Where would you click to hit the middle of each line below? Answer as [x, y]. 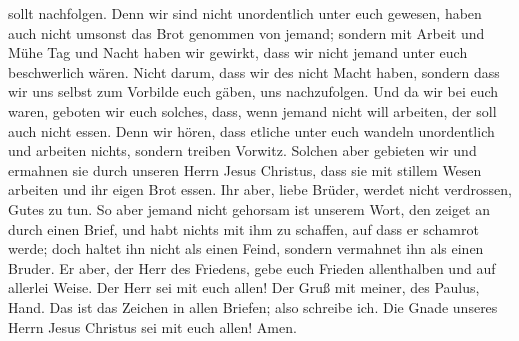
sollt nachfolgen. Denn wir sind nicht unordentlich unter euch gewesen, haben [245, 13]
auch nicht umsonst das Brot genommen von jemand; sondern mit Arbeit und [246, 32]
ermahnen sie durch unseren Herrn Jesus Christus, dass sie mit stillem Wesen [245, 169]
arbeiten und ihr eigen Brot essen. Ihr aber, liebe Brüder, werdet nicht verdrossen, [260, 189]
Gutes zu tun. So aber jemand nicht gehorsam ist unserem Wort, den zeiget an [249, 208]
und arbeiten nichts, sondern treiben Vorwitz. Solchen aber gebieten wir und [242, 150]
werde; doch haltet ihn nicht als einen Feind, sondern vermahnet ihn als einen [246, 248]
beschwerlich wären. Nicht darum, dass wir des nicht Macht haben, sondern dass [254, 71]
